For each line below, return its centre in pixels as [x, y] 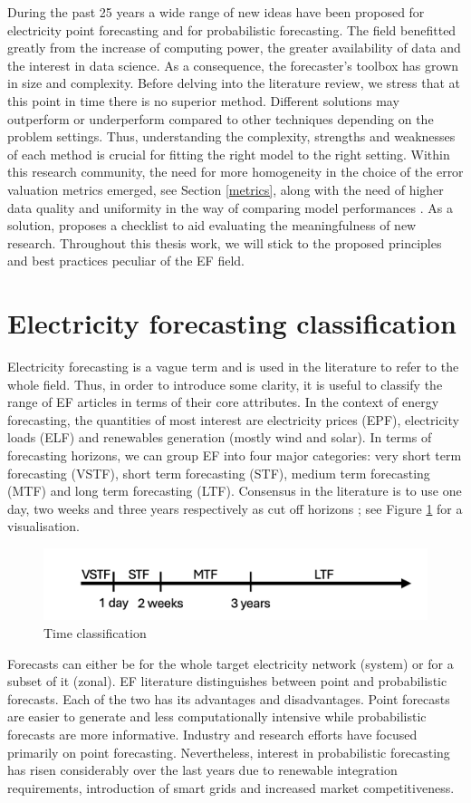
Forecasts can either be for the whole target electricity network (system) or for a [231, 663]
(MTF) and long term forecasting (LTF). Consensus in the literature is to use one [235, 491]
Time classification [95, 633]
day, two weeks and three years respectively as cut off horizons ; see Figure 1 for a [235, 508]
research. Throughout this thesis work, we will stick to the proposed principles [225, 242]
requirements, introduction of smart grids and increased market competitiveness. [231, 787]
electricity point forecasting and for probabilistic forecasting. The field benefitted [232, 29]
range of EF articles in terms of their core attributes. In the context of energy [223, 402]
